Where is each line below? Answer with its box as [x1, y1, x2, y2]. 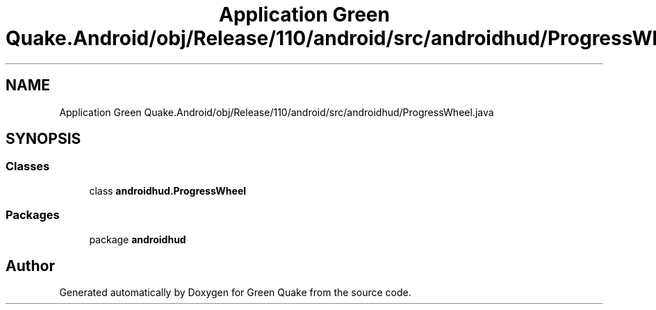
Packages [6, 208, 60, 222]
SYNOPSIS [6, 130, 81, 148]
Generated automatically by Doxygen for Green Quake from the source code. [59, 286, 411, 299]
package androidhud [89, 233, 186, 245]
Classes [6, 159, 50, 174]
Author [6, 256, 55, 275]
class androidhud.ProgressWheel [89, 184, 247, 197]
